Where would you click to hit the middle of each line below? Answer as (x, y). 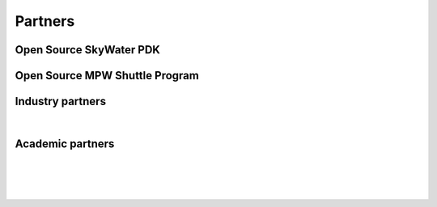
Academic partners (65, 144)
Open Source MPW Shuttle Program (107, 76)
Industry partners (61, 101)
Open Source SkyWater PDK (88, 50)
